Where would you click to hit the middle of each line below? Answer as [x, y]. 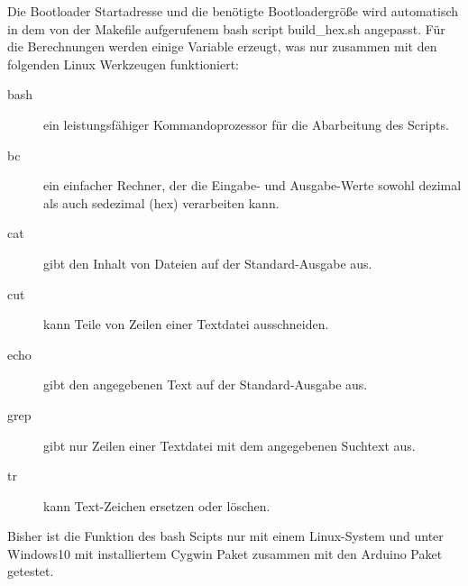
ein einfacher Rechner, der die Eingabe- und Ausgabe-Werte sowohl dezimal [252, 185]
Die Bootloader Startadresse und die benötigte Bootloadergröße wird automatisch [233, 11]
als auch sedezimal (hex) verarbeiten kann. [161, 202]
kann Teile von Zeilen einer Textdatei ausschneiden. [186, 324]
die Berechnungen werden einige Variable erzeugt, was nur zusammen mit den [222, 46]
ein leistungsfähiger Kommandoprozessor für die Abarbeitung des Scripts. [246, 124]
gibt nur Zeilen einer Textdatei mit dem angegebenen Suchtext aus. [229, 445]
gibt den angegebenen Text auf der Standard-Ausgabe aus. [206, 385]
